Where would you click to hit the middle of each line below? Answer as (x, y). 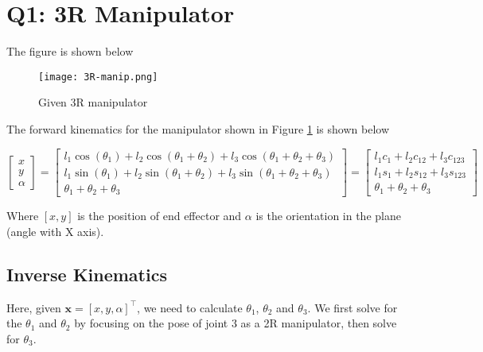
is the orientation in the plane (328, 216)
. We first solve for (353, 307)
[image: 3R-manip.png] (98, 77)
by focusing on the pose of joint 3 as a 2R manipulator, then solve (236, 323)
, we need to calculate (190, 307)
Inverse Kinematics (87, 274)
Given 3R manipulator (93, 102)
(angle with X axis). (55, 231)
